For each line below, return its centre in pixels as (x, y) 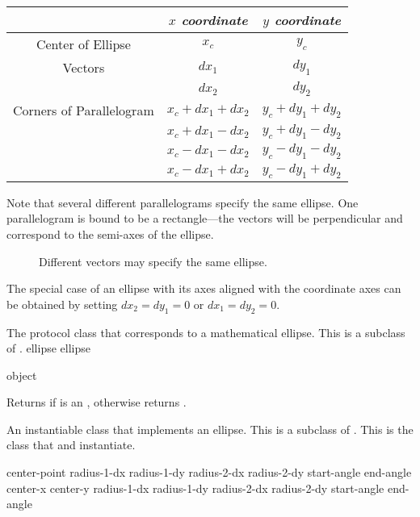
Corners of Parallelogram (84, 110)
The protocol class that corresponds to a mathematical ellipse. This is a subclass (206, 332)
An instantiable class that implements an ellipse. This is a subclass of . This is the (210, 429)
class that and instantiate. (71, 445)
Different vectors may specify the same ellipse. (153, 261)
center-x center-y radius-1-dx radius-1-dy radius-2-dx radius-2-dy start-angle (195, 488)
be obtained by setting (62, 304)
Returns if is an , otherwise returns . (97, 402)
